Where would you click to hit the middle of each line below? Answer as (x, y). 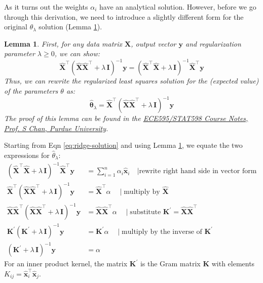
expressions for (27, 155)
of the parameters (31, 91)
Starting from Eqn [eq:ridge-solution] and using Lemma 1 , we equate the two (123, 145)
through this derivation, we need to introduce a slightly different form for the (124, 16)
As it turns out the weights (46, 7)
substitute (145, 212)
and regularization (213, 43)
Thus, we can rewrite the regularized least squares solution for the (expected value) (131, 81)
